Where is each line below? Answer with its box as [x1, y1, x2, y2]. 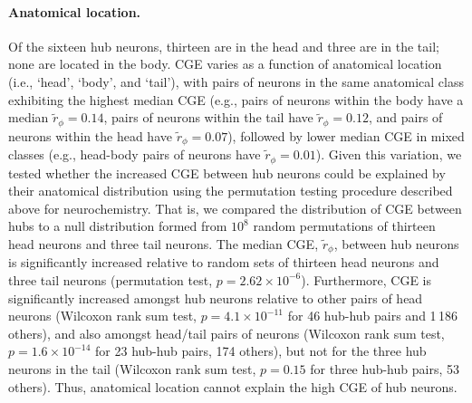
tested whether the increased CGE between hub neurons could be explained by [8, 163, 446, 182]
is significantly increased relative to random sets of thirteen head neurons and [8, 253, 439, 272]
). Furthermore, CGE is [301, 270, 432, 289]
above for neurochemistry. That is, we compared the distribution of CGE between [8, 198, 462, 217]
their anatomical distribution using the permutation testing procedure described [8, 181, 453, 200]
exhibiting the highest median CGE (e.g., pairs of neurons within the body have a [8, 90, 464, 109]
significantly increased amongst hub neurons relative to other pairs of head [8, 288, 423, 307]
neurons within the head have [8, 126, 172, 145]
